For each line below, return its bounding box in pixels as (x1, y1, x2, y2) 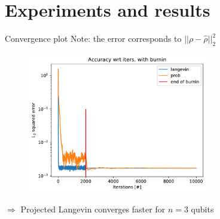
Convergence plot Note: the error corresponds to (5, 32, 182, 45)
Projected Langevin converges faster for (20, 203, 166, 215)
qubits (191, 203, 214, 215)
